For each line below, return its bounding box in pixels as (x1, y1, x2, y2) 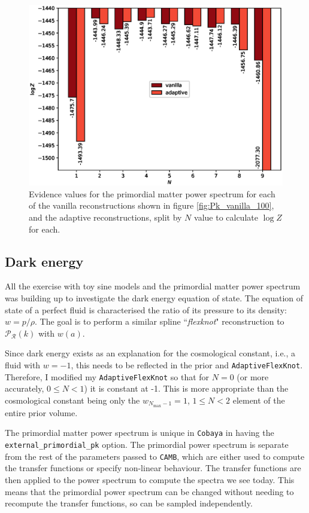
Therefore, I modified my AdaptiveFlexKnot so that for (5, 370, 210, 383)
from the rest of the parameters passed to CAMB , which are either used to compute (5, 450, 305, 462)
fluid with (5, 359, 41, 371)
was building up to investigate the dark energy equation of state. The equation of (5, 292, 304, 304)
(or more (237, 370, 269, 383)
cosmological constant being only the (5, 393, 140, 406)
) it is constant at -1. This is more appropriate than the (84, 382, 289, 395)
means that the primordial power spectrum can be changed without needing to (5, 485, 294, 497)
